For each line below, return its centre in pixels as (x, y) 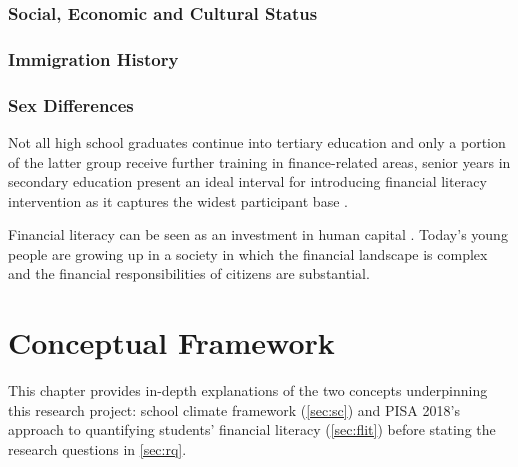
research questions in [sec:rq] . (97, 448)
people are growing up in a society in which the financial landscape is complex (248, 253)
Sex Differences (71, 104)
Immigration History (93, 58)
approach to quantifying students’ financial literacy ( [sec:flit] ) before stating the (252, 429)
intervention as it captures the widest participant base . (178, 200)
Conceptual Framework (171, 342)
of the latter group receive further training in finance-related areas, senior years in (259, 161)
